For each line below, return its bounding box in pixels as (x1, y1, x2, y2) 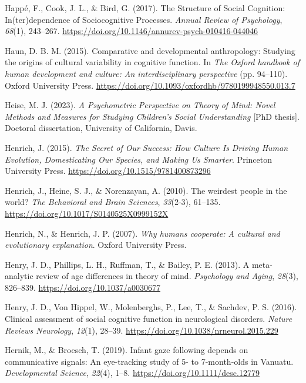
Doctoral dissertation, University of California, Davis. (5, 122, 197, 134)
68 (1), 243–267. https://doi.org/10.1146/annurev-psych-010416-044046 (5, 25, 258, 37)
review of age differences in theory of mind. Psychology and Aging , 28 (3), (36, 270, 298, 282)
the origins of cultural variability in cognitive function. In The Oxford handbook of (5, 56, 300, 68)
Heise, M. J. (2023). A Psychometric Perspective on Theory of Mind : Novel (5, 99, 275, 111)
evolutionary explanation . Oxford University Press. (5, 238, 187, 251)
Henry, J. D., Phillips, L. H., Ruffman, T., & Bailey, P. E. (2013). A (5, 258, 250, 270)
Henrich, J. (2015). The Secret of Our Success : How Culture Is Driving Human (5, 141, 288, 153)
